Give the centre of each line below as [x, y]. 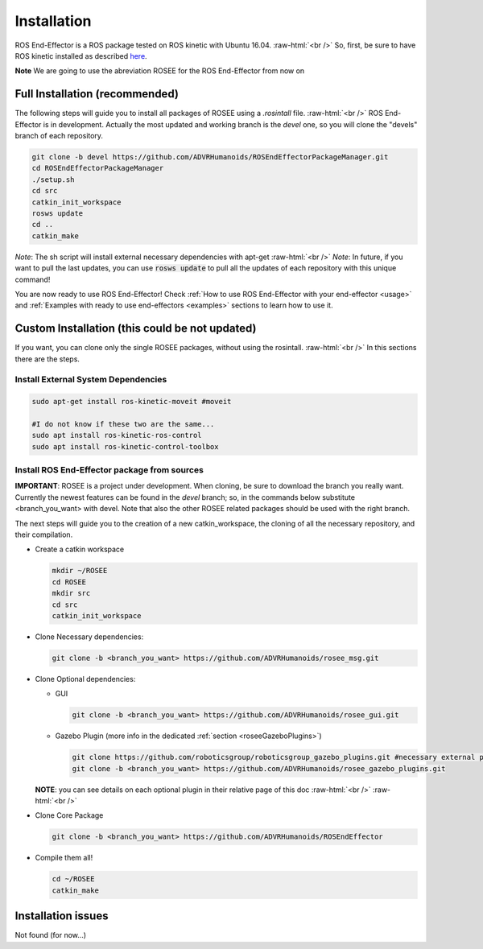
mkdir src [71, 593]
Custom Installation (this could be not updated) [136, 329]
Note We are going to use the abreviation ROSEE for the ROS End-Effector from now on [160, 71]
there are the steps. [47, 359]
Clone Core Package [69, 815]
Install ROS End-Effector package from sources [109, 470]
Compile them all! [64, 858]
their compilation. [44, 534]
